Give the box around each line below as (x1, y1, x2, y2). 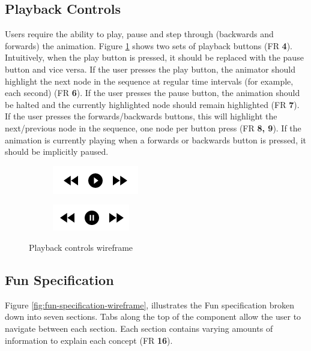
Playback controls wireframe (29, 241, 133, 253)
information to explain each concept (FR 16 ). (5, 334, 173, 346)
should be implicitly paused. (5, 145, 109, 158)
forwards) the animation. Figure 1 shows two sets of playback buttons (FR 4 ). (5, 39, 293, 52)
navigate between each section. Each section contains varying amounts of (5, 322, 273, 334)
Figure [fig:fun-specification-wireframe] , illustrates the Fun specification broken (5, 298, 295, 311)
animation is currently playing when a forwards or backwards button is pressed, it (5, 133, 307, 146)
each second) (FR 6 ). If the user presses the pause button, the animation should (5, 86, 300, 99)
